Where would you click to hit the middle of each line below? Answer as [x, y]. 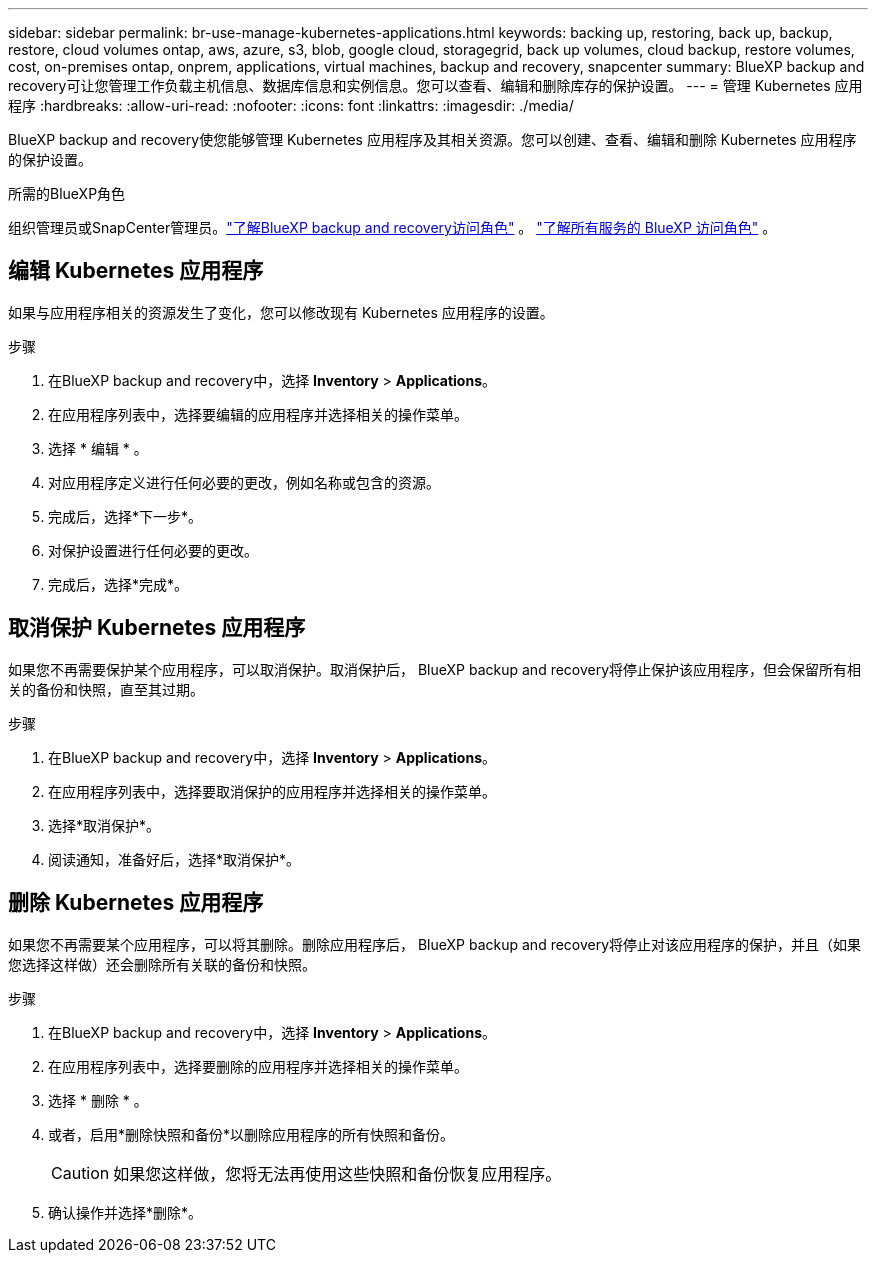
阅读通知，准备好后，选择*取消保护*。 [174, 859]
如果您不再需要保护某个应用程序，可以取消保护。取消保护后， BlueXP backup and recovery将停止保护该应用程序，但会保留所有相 [435, 669]
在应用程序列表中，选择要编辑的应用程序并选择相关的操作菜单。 [258, 414]
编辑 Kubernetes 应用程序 [136, 271]
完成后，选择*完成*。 [118, 584]
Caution [80, 1172]
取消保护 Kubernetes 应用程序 [157, 628]
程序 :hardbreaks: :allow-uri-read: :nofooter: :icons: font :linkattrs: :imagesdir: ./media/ [291, 105]
